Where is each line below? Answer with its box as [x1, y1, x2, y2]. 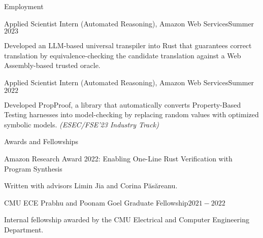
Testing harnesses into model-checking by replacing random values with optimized [4, 109, 259, 120]
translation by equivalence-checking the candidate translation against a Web [4, 50, 241, 60]
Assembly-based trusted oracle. [4, 60, 101, 71]
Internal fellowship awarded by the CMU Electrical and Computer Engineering [4, 214, 249, 225]
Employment [4, 1, 44, 11]
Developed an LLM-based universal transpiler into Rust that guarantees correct [4, 40, 252, 51]
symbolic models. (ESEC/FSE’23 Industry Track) [4, 119, 159, 129]
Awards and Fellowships [4, 136, 78, 147]
